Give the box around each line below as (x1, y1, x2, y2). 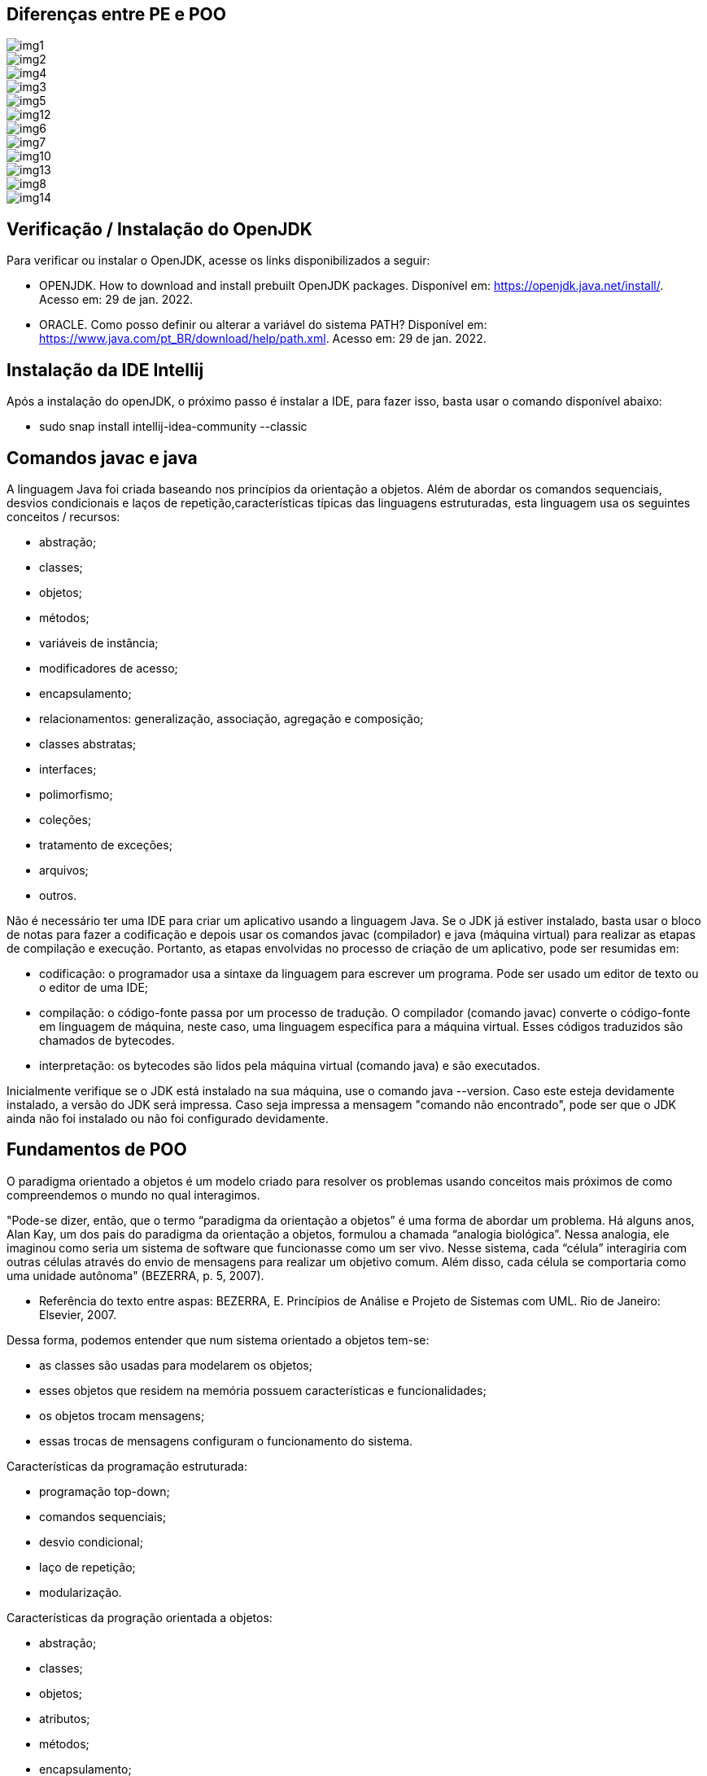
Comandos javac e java (7, 447, 198, 468)
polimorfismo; (39, 787, 113, 801)
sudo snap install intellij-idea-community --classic (39, 419, 308, 434)
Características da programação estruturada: (7, 1458, 247, 1473)
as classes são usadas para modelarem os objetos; (39, 1357, 312, 1372)
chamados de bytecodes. (39, 1033, 175, 1047)
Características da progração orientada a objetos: (7, 1610, 273, 1625)
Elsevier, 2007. (39, 1307, 117, 1322)
